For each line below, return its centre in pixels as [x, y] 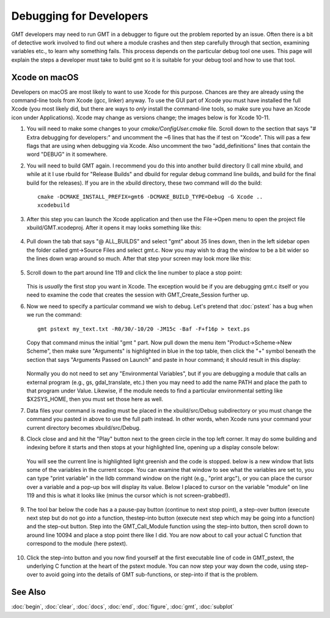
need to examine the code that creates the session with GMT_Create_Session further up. [138, 295]
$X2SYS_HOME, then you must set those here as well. [95, 399]
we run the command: [54, 315]
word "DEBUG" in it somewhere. [67, 154]
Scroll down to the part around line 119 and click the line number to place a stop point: [134, 273]
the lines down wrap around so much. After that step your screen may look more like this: [139, 259]
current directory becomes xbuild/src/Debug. [84, 427]
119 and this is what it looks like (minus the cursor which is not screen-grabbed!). [128, 496]
